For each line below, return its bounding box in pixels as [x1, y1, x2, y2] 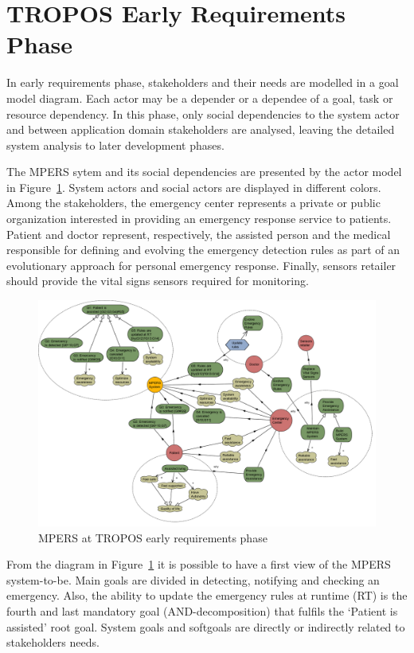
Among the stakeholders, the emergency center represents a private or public [6, 194, 381, 211]
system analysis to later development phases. [6, 136, 225, 153]
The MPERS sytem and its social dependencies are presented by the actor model [6, 163, 402, 180]
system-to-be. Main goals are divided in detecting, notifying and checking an [6, 571, 380, 588]
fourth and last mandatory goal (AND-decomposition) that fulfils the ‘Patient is [6, 603, 398, 620]
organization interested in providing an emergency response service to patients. [6, 210, 392, 227]
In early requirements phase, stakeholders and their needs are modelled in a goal [6, 74, 399, 91]
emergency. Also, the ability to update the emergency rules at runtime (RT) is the [6, 587, 408, 604]
